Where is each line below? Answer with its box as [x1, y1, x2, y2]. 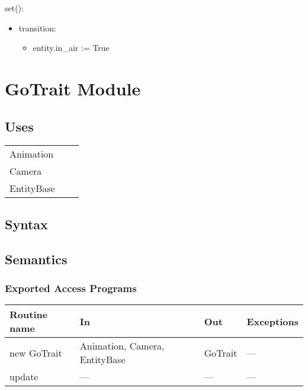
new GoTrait [9, 345, 62, 360]
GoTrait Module [5, 76, 141, 100]
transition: [18, 21, 56, 34]
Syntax [5, 214, 48, 233]
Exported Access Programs [5, 280, 137, 295]
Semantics [5, 249, 68, 268]
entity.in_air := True [33, 41, 110, 54]
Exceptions [246, 314, 299, 328]
